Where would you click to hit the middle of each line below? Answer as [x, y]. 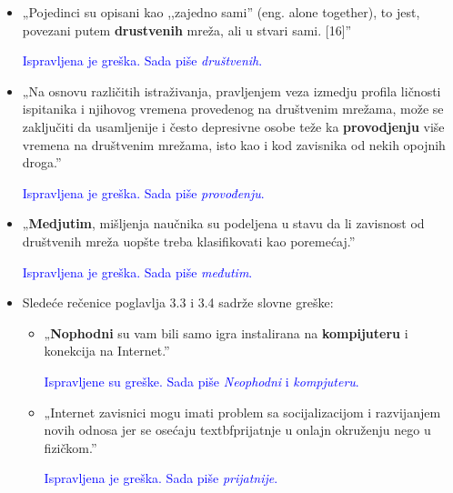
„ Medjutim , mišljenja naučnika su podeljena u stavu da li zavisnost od [223, 223]
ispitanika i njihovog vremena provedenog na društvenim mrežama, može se [233, 109]
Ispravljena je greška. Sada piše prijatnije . [161, 478]
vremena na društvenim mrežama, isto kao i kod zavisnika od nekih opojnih [234, 144]
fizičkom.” [70, 447]
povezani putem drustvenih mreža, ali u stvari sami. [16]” [187, 30]
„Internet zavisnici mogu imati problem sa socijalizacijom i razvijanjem [242, 412]
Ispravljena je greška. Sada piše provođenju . [143, 192]
